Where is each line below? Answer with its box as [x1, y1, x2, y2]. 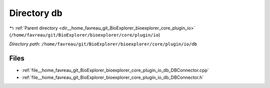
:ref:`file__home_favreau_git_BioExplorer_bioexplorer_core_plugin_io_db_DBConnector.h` [21, 74, 204, 80]
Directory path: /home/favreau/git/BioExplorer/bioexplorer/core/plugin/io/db [9, 41, 197, 47]
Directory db [9, 7, 62, 18]
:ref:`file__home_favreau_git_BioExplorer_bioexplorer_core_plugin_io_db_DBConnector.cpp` [21, 67, 209, 73]
